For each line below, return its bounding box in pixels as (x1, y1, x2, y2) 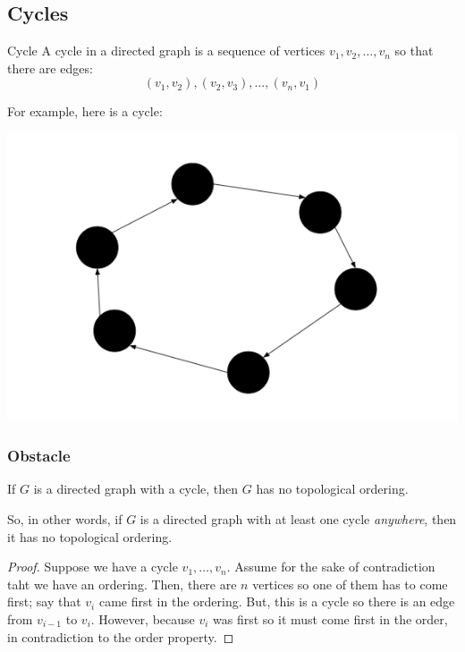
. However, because (90, 610, 195, 629)
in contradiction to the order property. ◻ (7, 627, 234, 646)
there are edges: (7, 58, 93, 77)
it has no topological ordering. (7, 527, 173, 546)
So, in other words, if (7, 510, 123, 529)
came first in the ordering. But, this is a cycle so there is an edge (98, 592, 455, 611)
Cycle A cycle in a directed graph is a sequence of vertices (7, 41, 325, 60)
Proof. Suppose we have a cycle (7, 557, 178, 576)
